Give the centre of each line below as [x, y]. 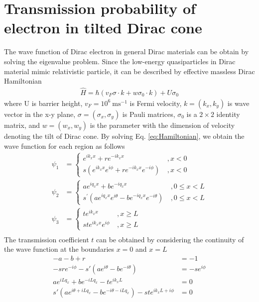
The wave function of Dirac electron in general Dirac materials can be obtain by [127, 51]
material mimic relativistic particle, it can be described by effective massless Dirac [129, 71]
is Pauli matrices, [149, 114]
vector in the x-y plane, [40, 114]
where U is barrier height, [43, 103]
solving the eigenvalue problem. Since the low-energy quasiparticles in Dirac [120, 61]
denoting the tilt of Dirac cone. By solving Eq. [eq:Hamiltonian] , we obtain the [124, 136]
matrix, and [22, 125]
